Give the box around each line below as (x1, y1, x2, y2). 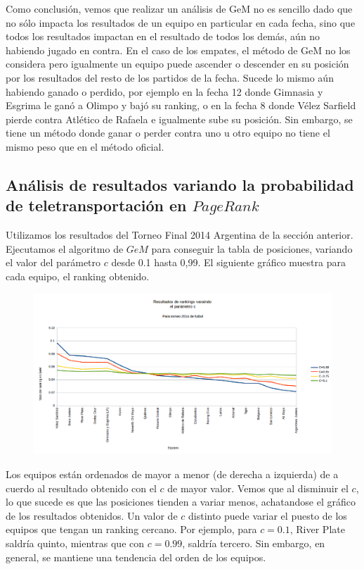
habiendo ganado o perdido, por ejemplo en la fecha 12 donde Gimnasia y (6, 84, 323, 99)
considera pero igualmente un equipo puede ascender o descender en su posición (6, 56, 349, 71)
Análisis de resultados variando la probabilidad (6, 173, 354, 195)
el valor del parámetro (6, 255, 101, 270)
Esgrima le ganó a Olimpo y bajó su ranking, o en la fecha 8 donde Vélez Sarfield (6, 98, 356, 113)
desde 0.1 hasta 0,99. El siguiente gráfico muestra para (111, 255, 346, 270)
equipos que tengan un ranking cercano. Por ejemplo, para (6, 522, 257, 537)
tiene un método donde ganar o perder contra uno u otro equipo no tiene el (6, 125, 330, 140)
